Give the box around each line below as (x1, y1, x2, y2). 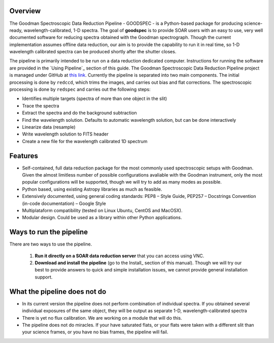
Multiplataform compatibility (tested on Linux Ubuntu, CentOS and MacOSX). (22, 208, 183, 214)
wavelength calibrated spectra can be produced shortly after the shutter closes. (9, 49, 177, 55)
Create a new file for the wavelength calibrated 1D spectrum (22, 138, 148, 144)
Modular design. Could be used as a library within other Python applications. (22, 215, 182, 221)
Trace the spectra (22, 102, 59, 109)
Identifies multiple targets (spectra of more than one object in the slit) (22, 95, 167, 101)
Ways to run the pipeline (9, 228, 88, 236)
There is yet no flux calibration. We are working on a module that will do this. (22, 315, 182, 321)
